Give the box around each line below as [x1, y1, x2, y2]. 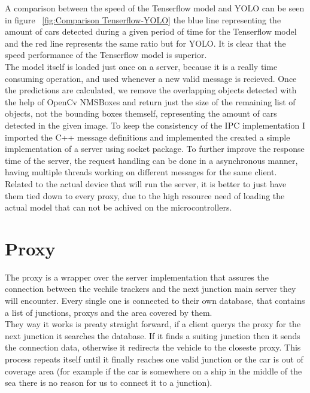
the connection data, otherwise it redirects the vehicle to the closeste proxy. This [5, 341, 301, 354]
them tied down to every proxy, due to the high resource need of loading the [5, 189, 285, 202]
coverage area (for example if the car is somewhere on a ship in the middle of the [5, 364, 302, 377]
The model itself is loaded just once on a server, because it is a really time [5, 60, 278, 72]
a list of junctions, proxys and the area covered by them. [5, 306, 212, 318]
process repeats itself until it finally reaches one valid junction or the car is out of [5, 352, 303, 365]
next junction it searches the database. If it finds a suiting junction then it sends [5, 329, 300, 342]
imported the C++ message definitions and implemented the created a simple [5, 130, 290, 143]
